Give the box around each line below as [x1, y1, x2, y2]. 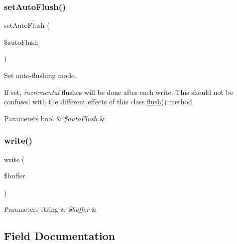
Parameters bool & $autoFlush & [4, 113, 105, 123]
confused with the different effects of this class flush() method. [4, 96, 194, 107]
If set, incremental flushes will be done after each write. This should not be [4, 86, 233, 97]
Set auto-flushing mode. [4, 70, 77, 80]
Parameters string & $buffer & [4, 204, 97, 214]
